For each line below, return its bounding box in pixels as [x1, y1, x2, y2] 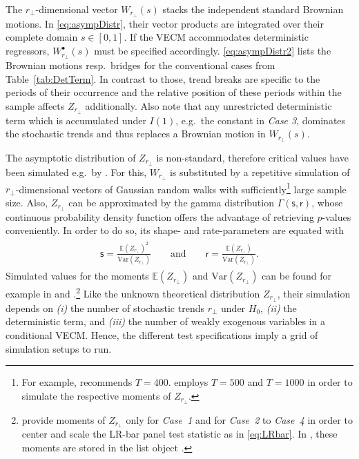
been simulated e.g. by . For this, [6, 164, 147, 179]
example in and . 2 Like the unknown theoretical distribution [6, 284, 260, 300]
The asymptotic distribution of [6, 150, 136, 164]
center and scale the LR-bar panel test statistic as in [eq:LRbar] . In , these [21, 427, 338, 441]
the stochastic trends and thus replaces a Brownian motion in [6, 126, 266, 141]
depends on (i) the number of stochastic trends [6, 300, 204, 315]
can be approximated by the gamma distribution [68, 195, 274, 209]
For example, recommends [21, 375, 133, 389]
